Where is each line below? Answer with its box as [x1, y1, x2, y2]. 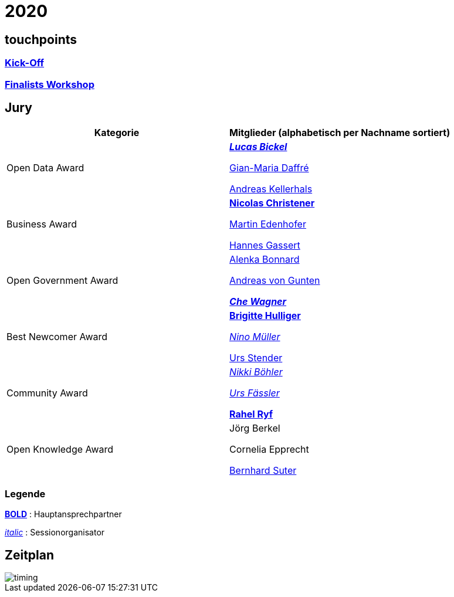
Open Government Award [6, 274, 118, 287]
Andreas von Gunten [229, 274, 320, 287]
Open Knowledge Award [6, 443, 114, 456]
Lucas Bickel [229, 141, 287, 153]
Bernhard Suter [229, 464, 297, 477]
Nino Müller [229, 331, 280, 343]
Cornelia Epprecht [229, 443, 309, 456]
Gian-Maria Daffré [229, 162, 309, 174]
